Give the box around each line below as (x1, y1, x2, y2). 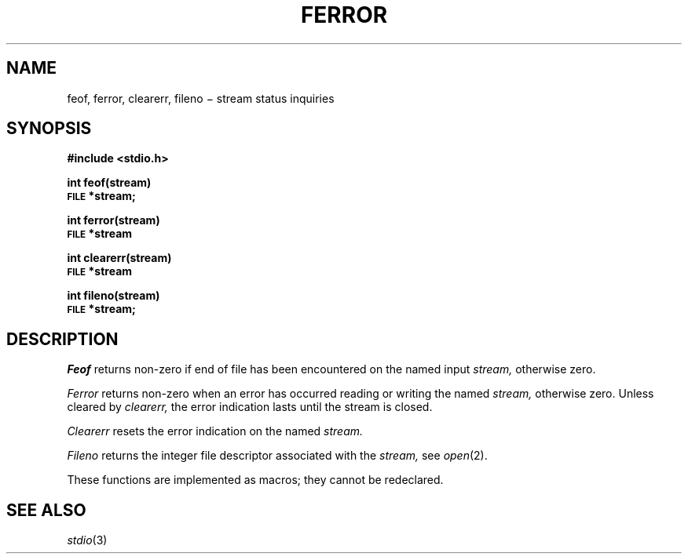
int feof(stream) (67, 176, 152, 190)
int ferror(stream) (67, 213, 160, 227)
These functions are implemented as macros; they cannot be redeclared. (67, 473, 444, 487)
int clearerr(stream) (67, 251, 172, 265)
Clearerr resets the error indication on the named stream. (67, 424, 364, 438)
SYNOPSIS (6, 118, 92, 139)
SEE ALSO (6, 500, 86, 520)
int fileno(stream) (67, 289, 160, 303)
